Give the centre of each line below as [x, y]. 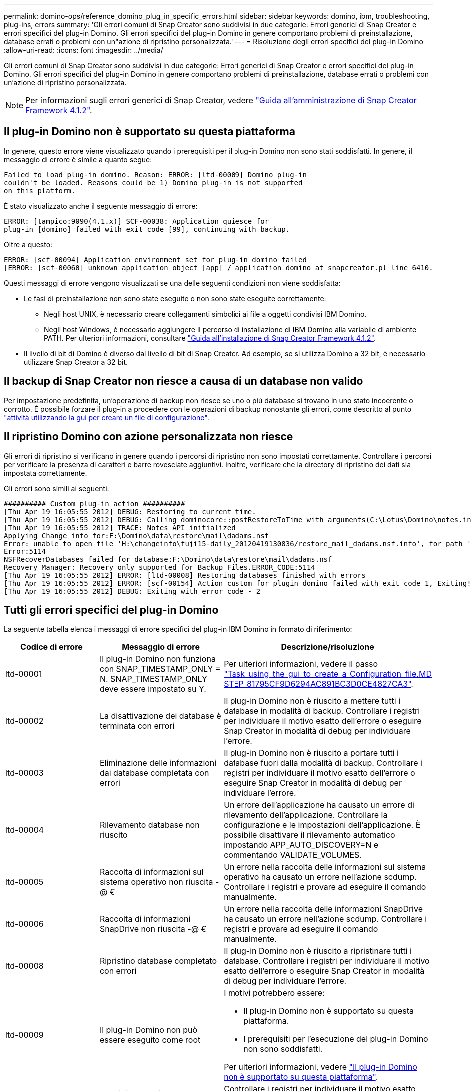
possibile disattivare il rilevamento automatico [309, 835]
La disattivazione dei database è [160, 716]
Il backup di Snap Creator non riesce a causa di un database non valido [184, 381]
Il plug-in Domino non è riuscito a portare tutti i [311, 753]
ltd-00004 [25, 830]
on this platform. [40, 191]
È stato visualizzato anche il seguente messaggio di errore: [101, 206]
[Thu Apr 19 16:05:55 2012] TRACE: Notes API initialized [120, 527]
